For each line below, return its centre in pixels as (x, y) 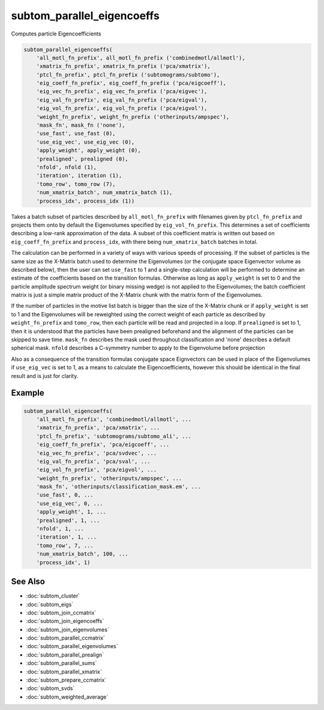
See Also (28, 582)
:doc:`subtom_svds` (50, 688)
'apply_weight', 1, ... (71, 512)
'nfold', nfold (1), (67, 167)
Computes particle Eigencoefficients (56, 34)
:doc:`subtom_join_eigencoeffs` (65, 621)
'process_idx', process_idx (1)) (85, 201)
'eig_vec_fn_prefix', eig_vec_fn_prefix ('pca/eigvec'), (122, 91)
